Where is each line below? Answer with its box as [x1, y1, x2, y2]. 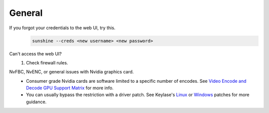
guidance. [26, 99, 47, 105]
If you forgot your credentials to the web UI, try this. [9, 25, 116, 31]
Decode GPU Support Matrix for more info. [26, 85, 114, 91]
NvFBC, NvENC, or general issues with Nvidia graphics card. [9, 69, 134, 75]
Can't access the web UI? [9, 51, 62, 56]
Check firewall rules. [26, 59, 68, 65]
